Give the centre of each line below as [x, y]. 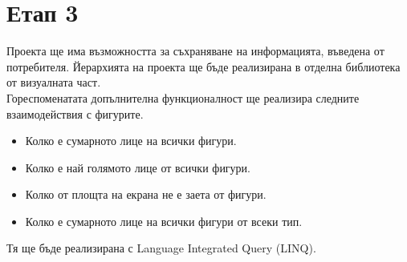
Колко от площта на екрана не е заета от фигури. [146, 194]
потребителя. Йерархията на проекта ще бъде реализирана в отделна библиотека [203, 66]
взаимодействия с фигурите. [75, 113]
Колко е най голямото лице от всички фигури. [138, 167]
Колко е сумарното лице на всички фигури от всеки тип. [164, 221]
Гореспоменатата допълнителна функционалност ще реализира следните [183, 97]
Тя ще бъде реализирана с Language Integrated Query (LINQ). [161, 248]
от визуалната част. [54, 82]
